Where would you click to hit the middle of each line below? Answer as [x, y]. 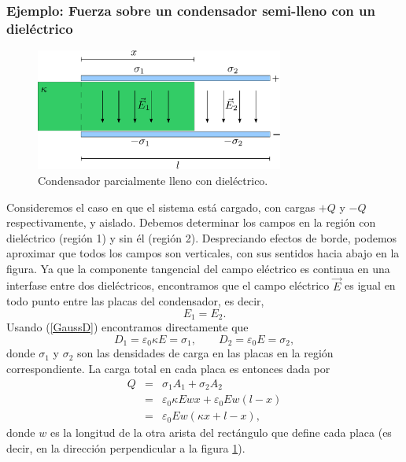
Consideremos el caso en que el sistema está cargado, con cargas [161, 207]
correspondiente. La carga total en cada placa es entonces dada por [168, 368]
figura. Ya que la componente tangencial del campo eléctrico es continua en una [198, 268]
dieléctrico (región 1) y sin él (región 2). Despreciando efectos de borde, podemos [202, 237]
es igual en [370, 285]
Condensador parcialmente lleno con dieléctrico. [153, 180]
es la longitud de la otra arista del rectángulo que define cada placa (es [221, 432]
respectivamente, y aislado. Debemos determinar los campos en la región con [191, 222]
